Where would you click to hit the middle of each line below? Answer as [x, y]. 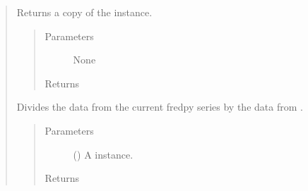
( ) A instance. [103, 154]
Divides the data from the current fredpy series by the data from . [160, 107]
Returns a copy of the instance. [84, 12]
